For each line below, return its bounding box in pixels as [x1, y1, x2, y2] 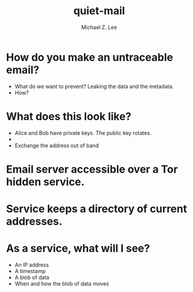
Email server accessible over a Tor [6, 163, 178, 176]
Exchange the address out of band [14, 142, 99, 149]
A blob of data [14, 274, 50, 281]
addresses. [6, 215, 63, 228]
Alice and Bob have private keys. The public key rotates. [14, 129, 152, 137]
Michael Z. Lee [81, 24, 117, 31]
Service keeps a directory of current [6, 202, 187, 215]
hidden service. [6, 175, 85, 189]
